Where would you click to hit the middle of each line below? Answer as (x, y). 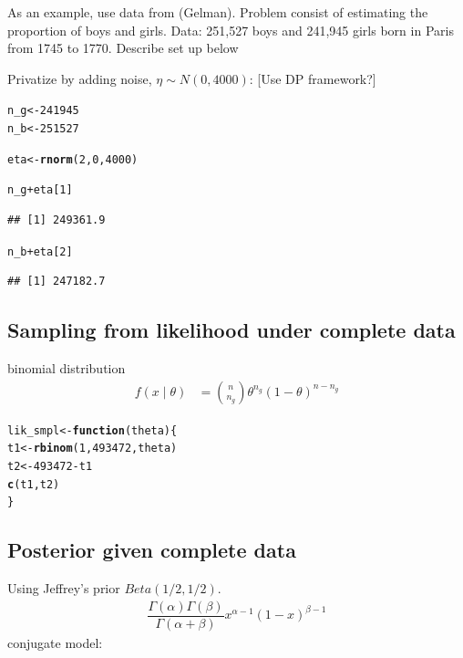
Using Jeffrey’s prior (64, 588)
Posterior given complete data (152, 550)
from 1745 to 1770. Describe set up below (123, 48)
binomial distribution (67, 368)
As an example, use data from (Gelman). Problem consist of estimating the (218, 12)
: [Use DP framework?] (313, 78)
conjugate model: (55, 642)
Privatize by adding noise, (80, 78)
